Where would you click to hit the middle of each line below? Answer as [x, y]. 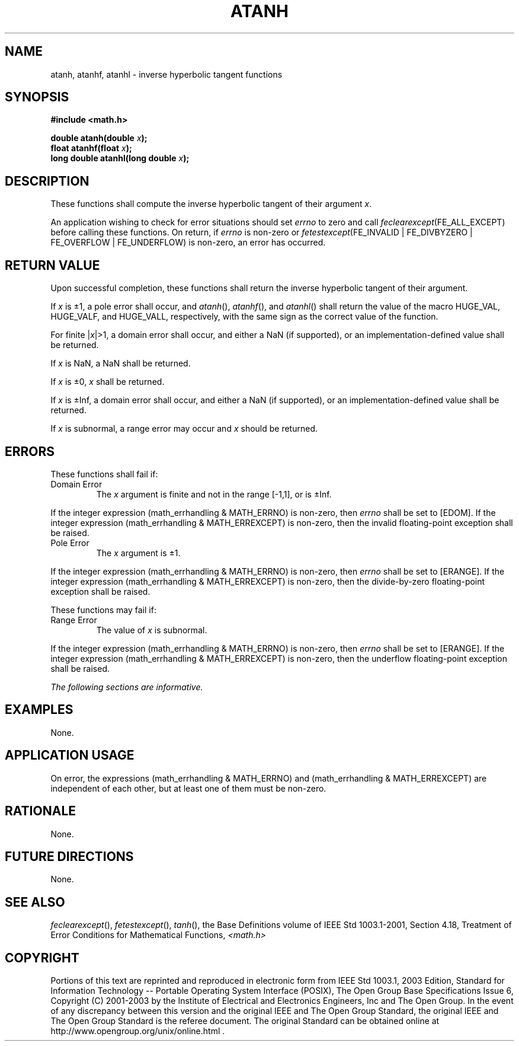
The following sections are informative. [127, 687]
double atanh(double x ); [99, 138]
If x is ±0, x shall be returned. [108, 382]
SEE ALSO [35, 902]
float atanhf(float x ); [91, 148]
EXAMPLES [39, 710]
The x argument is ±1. [138, 553]
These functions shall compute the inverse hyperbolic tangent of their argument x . [211, 204]
